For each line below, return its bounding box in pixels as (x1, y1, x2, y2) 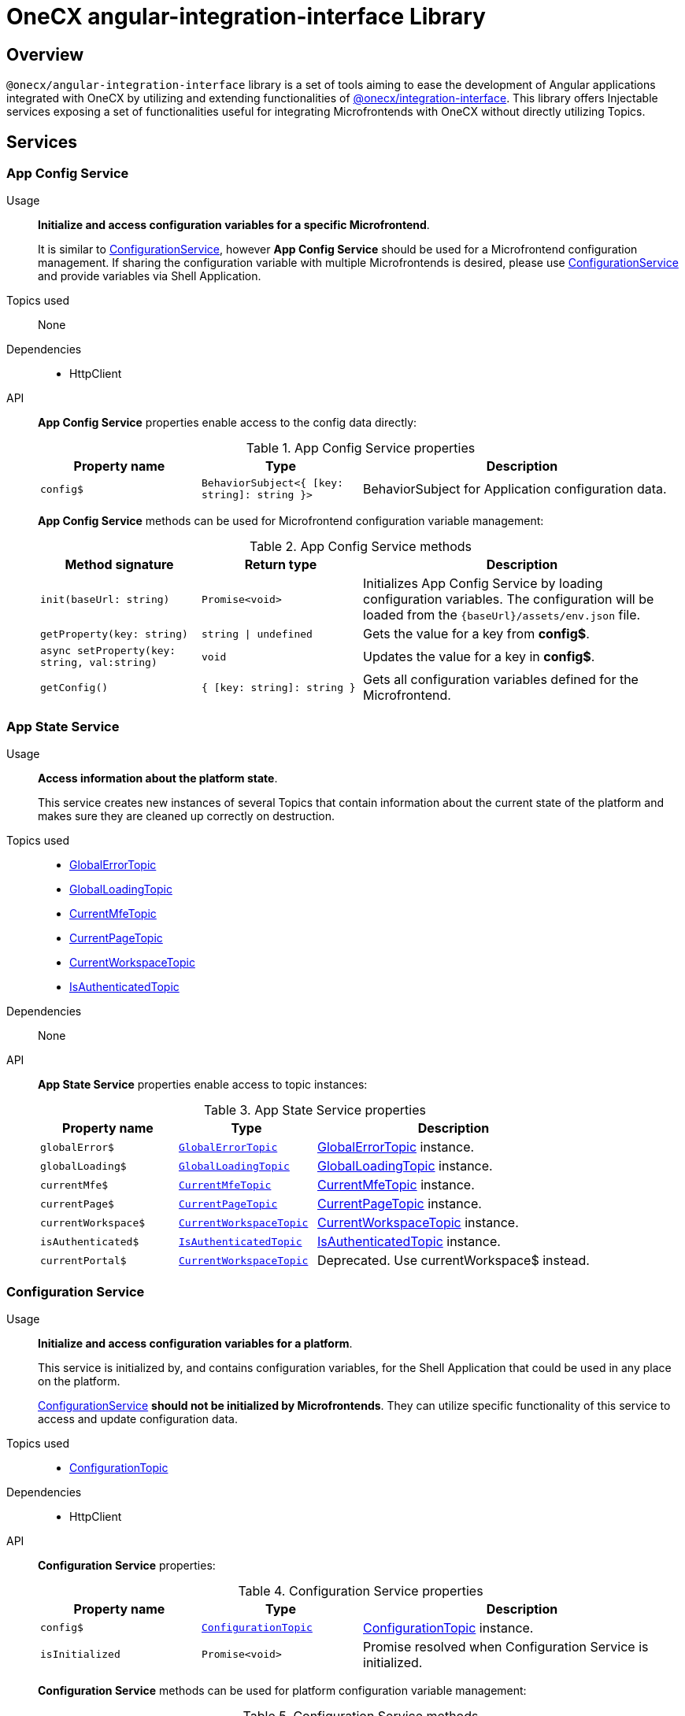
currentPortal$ (40, 1254, 127, 1267)
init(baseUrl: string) (40, 593, 170, 605)
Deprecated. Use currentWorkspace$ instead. (317, 1252, 590, 1269)
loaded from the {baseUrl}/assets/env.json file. (363, 607, 641, 623)
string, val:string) (40, 656, 157, 669)
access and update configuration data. (38, 1411, 238, 1426)
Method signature (65, 557, 174, 573)
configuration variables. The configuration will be (363, 591, 654, 608)
